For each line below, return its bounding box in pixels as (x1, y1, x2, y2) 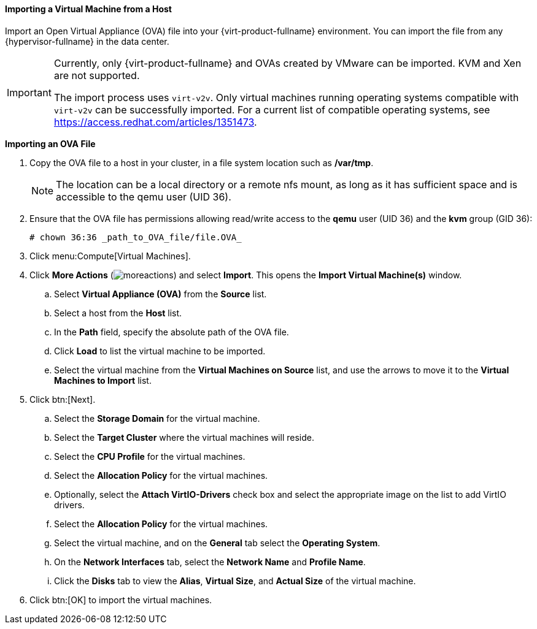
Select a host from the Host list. (54, 307, 182, 318)
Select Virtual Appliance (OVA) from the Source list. (54, 288, 267, 299)
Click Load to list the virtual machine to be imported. (54, 345, 266, 356)
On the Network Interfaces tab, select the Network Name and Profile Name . (54, 556, 366, 567)
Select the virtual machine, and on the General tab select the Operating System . (54, 537, 381, 548)
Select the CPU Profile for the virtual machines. (54, 451, 245, 462)
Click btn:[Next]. (29, 394, 96, 405)
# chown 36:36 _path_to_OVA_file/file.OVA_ (29, 232, 242, 242)
